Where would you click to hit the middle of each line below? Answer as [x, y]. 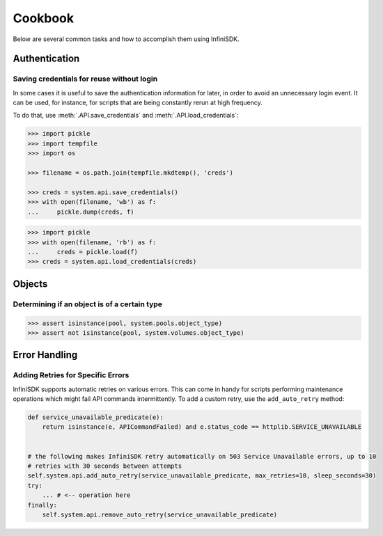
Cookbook [44, 18]
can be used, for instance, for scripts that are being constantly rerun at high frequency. [138, 103]
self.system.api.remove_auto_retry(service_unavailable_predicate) [160, 514]
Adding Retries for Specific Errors [71, 375]
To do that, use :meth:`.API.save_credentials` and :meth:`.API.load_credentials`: [126, 116]
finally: [42, 505]
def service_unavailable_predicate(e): [95, 417]
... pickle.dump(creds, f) [81, 212]
